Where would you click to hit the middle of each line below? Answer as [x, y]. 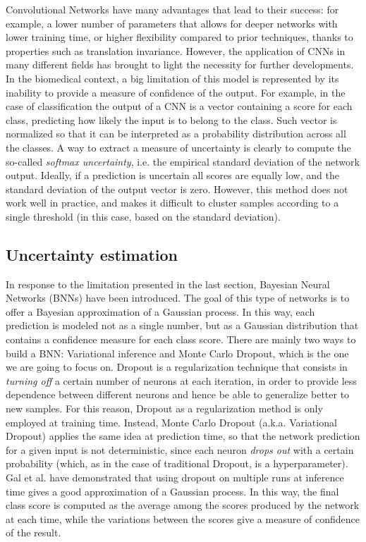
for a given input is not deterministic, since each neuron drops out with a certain [180, 449]
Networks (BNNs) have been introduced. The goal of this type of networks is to [178, 298]
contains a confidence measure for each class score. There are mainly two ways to [181, 339]
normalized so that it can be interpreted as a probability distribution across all [176, 134]
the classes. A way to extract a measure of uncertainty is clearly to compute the [178, 147]
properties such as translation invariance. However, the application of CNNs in [176, 50]
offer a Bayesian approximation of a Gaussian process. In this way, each [160, 311]
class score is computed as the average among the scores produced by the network [183, 505]
